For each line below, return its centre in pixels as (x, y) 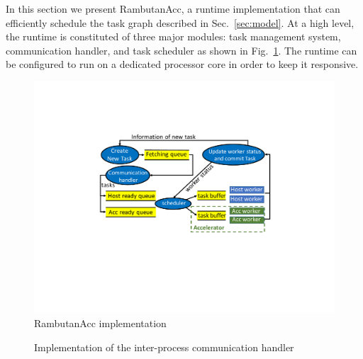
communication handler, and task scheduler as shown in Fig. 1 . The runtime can (181, 50)
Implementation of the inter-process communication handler (164, 347)
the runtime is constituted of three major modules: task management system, (173, 36)
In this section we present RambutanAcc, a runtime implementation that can (173, 8)
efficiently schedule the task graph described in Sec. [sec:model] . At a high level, (180, 22)
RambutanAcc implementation (100, 323)
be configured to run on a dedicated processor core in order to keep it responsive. (182, 64)
